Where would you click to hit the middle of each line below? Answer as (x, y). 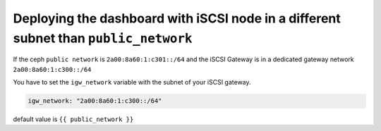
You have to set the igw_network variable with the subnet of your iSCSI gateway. (132, 82)
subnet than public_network (103, 38)
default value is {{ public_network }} (73, 119)
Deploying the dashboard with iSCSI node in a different (177, 18)
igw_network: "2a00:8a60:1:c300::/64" (95, 101)
